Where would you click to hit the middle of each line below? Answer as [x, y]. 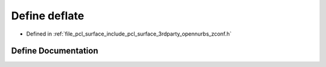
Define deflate [48, 16]
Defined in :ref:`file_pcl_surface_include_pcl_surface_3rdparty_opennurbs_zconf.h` [129, 34]
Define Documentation [55, 51]
